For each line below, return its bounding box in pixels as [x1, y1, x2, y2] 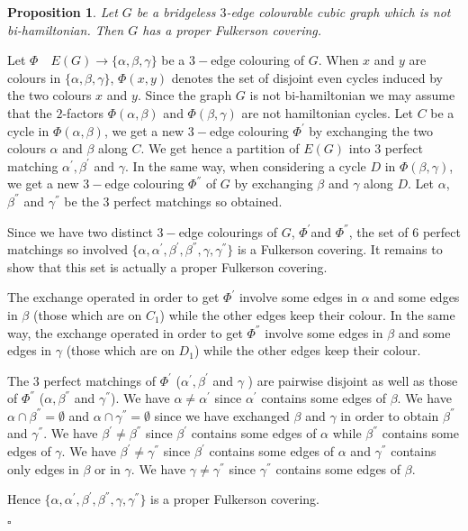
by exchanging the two [309, 121, 434, 140]
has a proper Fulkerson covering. [142, 20, 322, 39]
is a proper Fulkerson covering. [150, 490, 320, 508]
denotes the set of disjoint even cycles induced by [171, 68, 443, 87]
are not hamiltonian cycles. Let [241, 103, 413, 122]
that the [7, 103, 52, 122]
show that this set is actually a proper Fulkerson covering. [7, 257, 328, 276]
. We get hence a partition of [140, 139, 300, 158]
